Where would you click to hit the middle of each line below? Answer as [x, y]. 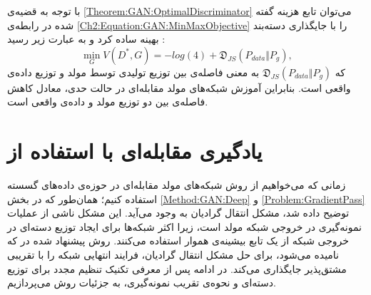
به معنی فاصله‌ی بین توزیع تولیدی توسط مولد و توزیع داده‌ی [133, 72]
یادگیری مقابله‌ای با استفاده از [135, 151]
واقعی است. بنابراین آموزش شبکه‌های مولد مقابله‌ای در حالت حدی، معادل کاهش [179, 87]
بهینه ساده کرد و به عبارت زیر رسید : [86, 39]
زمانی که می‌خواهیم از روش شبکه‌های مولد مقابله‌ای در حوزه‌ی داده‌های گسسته [177, 185]
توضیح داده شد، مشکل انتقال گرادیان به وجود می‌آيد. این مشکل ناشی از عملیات [178, 213]
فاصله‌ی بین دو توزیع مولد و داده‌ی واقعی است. [108, 102]
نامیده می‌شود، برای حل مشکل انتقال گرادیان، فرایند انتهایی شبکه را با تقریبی [173, 255]
